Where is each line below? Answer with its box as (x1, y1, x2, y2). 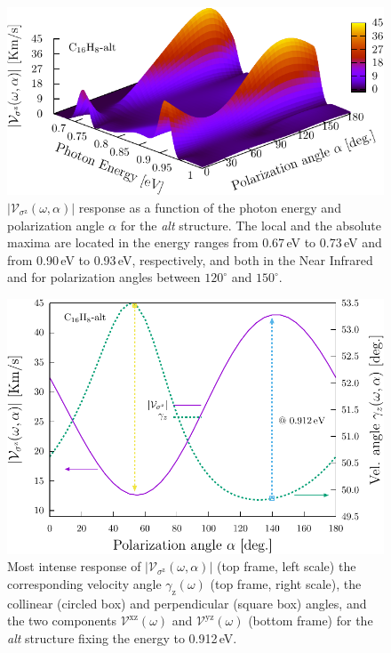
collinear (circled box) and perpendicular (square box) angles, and (7, 593, 367, 612)
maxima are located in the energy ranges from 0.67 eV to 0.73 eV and (7, 233, 382, 252)
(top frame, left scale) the (216, 557, 356, 576)
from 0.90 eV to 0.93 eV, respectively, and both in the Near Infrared (7, 250, 373, 269)
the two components (7, 611, 116, 630)
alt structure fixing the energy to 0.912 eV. (7, 628, 237, 647)
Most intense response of (7, 557, 141, 576)
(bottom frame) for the (248, 611, 373, 630)
